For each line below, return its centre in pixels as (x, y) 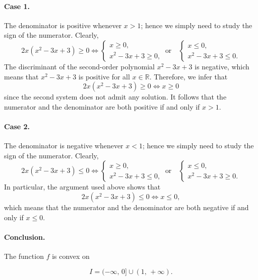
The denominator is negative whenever (64, 146)
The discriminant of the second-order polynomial (79, 66)
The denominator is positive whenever (63, 25)
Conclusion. (25, 237)
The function (24, 256)
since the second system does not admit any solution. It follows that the (115, 97)
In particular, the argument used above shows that (82, 187)
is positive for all (104, 76)
